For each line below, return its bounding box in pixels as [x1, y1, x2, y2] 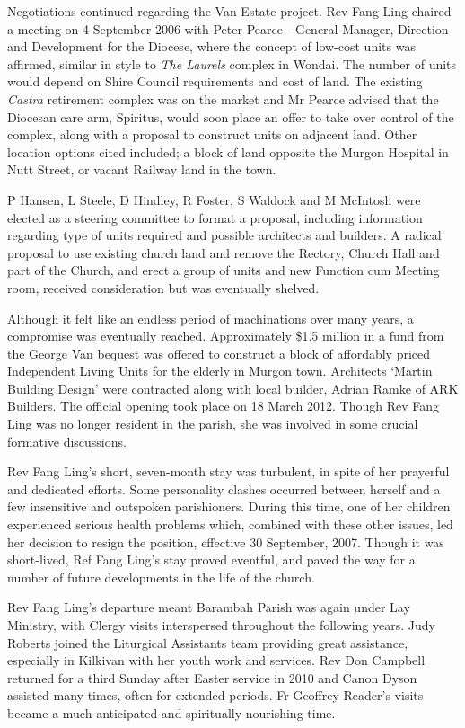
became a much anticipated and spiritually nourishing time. [7, 703, 336, 722]
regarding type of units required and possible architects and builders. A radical [7, 226, 442, 244]
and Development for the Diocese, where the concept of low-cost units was [7, 37, 416, 56]
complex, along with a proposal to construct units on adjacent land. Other [7, 125, 417, 144]
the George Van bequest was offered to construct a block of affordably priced [7, 343, 431, 362]
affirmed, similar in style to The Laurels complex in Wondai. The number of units [7, 54, 457, 73]
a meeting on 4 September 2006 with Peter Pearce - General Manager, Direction [7, 19, 449, 38]
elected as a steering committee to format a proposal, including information [7, 208, 423, 226]
